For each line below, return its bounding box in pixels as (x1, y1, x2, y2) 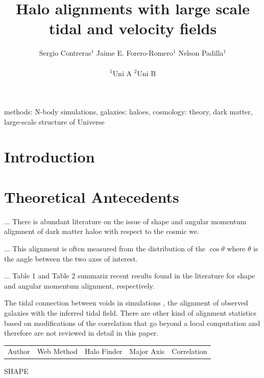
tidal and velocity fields (49, 18, 217, 39)
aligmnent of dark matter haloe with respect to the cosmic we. (4, 226, 200, 237)
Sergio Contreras (39, 48, 91, 58)
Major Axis (129, 346, 165, 357)
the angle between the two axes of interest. (4, 253, 138, 264)
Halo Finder (84, 346, 123, 357)
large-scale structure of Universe (4, 116, 105, 127)
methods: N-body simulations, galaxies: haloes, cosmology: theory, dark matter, (4, 106, 253, 117)
